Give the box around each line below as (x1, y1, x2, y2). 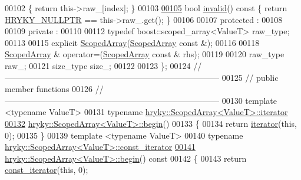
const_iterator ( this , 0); (5, 163, 88, 176)
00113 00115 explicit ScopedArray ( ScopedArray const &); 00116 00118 (5, 36, 260, 48)
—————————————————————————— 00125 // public (5, 71, 279, 83)
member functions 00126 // (5, 83, 104, 95)
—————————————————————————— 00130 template (5, 94, 277, 106)
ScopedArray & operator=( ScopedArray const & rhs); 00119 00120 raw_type (5, 48, 285, 60)
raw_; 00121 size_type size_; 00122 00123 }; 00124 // (5, 59, 202, 71)
